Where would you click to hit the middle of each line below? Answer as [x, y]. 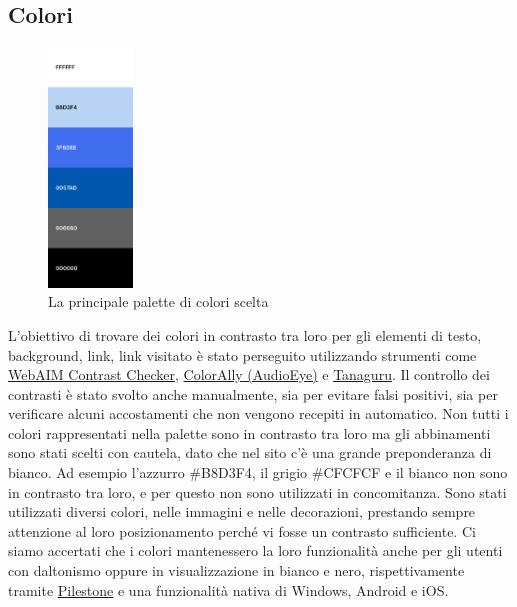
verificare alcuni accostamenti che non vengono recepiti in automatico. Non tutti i [258, 413]
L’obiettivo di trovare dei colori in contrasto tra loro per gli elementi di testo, [245, 334]
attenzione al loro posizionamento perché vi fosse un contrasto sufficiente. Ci [242, 530]
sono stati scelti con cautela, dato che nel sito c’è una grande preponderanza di [250, 452]
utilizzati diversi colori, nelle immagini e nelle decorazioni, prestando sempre [242, 511]
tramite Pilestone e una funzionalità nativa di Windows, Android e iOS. [228, 589]
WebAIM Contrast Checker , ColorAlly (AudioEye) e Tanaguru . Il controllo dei [249, 374]
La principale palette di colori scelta [158, 301]
